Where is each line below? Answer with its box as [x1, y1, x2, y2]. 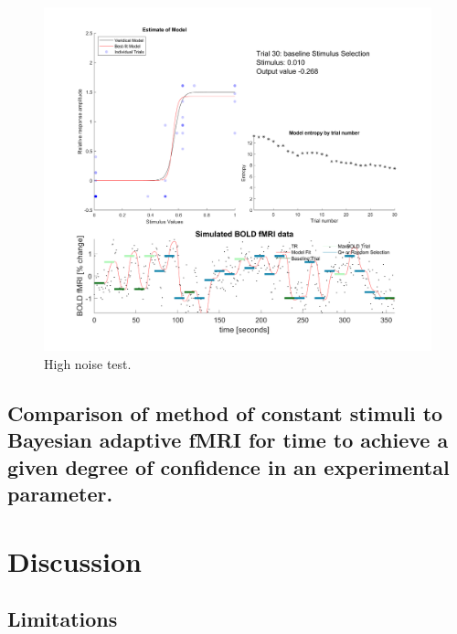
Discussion [7, 542, 142, 579]
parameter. [7, 480, 113, 508]
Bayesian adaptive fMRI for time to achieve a [7, 426, 449, 454]
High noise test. [44, 354, 132, 373]
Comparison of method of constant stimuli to [7, 398, 443, 427]
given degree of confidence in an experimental [7, 452, 450, 481]
